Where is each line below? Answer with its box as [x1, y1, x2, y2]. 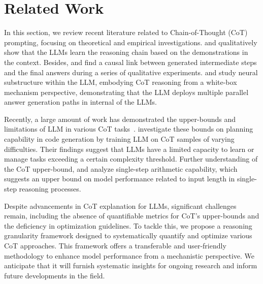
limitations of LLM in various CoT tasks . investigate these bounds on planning [4, 123, 253, 134]
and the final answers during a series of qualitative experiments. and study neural [4, 67, 258, 77]
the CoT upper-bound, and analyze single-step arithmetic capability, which [4, 163, 238, 174]
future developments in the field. [4, 270, 105, 280]
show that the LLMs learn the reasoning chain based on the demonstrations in [4, 47, 248, 57]
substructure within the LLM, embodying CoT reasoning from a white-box [4, 77, 237, 87]
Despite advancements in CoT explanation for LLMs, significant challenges [4, 200, 237, 211]
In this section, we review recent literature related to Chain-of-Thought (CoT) [4, 27, 248, 38]
